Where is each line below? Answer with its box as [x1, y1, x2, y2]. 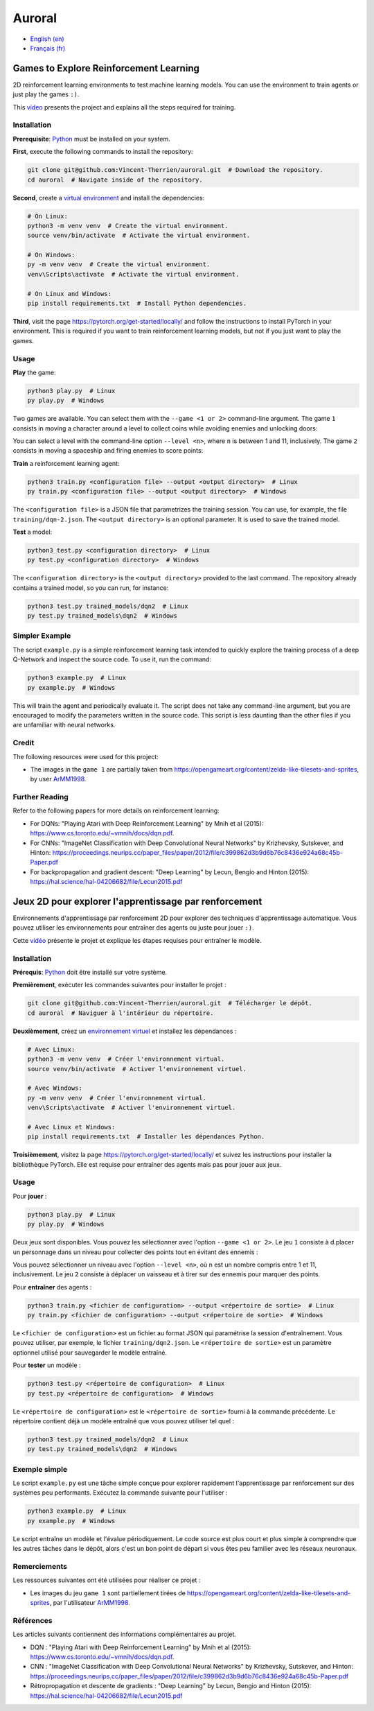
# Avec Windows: [27, 1084, 83, 1092]
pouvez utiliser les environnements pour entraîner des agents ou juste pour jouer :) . [12, 923, 254, 932]
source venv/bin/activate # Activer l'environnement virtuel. [27, 1065, 247, 1072]
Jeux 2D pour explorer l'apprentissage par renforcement [12, 895, 262, 907]
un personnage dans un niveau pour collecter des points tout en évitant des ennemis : [12, 1248, 258, 1256]
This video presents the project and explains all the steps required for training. [12, 103, 236, 111]
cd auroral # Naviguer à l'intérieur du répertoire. [27, 1009, 214, 1017]
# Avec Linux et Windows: [27, 1123, 116, 1131]
